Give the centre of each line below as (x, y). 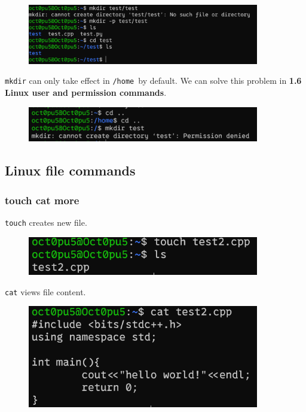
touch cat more (42, 200)
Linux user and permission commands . (86, 92)
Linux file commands (70, 170)
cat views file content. (45, 291)
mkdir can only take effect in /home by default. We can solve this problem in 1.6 (153, 81)
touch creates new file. (46, 222)
